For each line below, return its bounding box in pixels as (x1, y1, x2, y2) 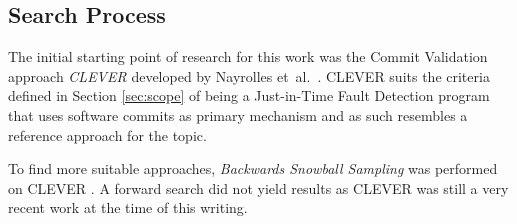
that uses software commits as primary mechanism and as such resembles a (8, 104, 468, 125)
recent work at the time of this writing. (8, 197, 248, 218)
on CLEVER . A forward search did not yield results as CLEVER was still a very (8, 177, 509, 198)
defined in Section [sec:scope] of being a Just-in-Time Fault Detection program (8, 85, 490, 106)
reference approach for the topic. (8, 124, 207, 145)
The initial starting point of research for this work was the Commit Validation (8, 46, 488, 67)
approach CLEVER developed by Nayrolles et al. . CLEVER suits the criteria (8, 65, 490, 86)
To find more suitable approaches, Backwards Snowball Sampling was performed (8, 158, 498, 179)
